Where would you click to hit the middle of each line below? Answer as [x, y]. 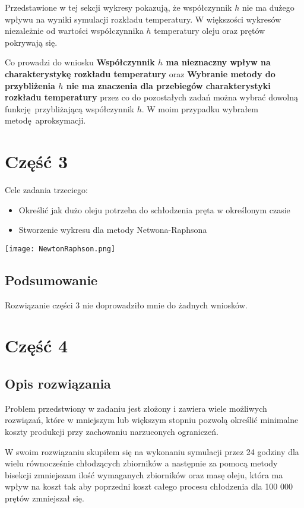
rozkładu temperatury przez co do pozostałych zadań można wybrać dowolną [151, 97]
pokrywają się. [31, 42]
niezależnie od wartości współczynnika [74, 31]
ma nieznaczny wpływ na [218, 62]
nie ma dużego [268, 7]
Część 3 [37, 161]
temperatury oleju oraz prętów [210, 31]
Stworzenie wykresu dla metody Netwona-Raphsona [113, 230]
